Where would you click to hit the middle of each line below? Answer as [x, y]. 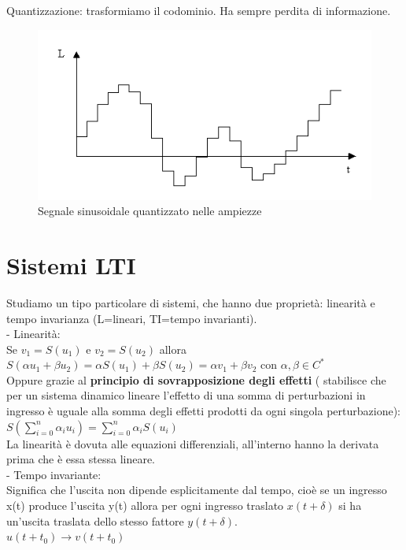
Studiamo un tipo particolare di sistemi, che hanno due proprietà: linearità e [191, 302]
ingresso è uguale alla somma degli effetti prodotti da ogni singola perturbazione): [203, 411]
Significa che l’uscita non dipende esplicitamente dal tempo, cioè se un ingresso [197, 490]
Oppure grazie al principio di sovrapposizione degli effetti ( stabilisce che [196, 379]
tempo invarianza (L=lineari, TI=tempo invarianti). [132, 318]
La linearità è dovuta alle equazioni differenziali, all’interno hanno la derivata [193, 443]
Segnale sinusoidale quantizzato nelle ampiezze [150, 211]
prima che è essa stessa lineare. [81, 459]
